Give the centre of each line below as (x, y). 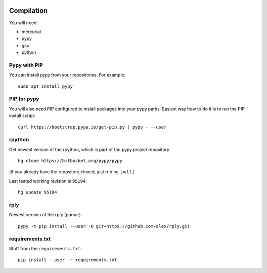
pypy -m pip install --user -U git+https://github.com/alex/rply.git (104, 226)
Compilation (28, 11)
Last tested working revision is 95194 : (48, 181)
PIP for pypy (24, 99)
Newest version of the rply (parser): (45, 215)
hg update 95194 (38, 192)
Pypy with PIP (26, 65)
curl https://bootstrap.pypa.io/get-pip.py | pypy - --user (92, 127)
